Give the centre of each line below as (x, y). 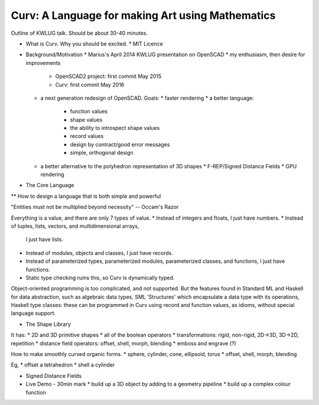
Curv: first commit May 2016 (90, 84)
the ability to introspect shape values (115, 128)
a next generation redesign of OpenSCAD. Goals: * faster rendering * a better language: (147, 98)
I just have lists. (44, 240)
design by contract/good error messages (120, 144)
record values (87, 136)
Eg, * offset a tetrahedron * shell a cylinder (63, 365)
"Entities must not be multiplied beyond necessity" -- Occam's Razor (95, 207)
